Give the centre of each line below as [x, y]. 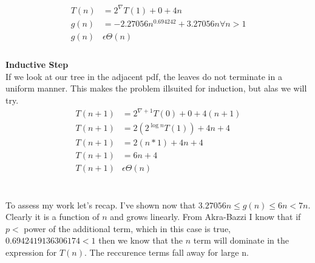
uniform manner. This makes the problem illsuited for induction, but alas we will [156, 88]
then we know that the [141, 240]
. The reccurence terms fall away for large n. [166, 252]
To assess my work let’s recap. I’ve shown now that [101, 205]
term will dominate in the [241, 240]
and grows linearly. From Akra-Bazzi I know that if [205, 217]
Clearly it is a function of [52, 217]
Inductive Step [37, 65]
